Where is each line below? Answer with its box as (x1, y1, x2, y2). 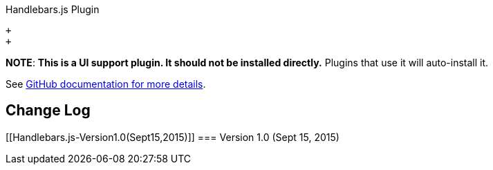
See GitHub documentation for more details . (6, 78, 206, 90)
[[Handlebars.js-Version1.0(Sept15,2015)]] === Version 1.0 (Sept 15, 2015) (6, 131, 339, 143)
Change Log (6, 102, 91, 120)
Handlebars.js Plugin (6, 3, 100, 15)
